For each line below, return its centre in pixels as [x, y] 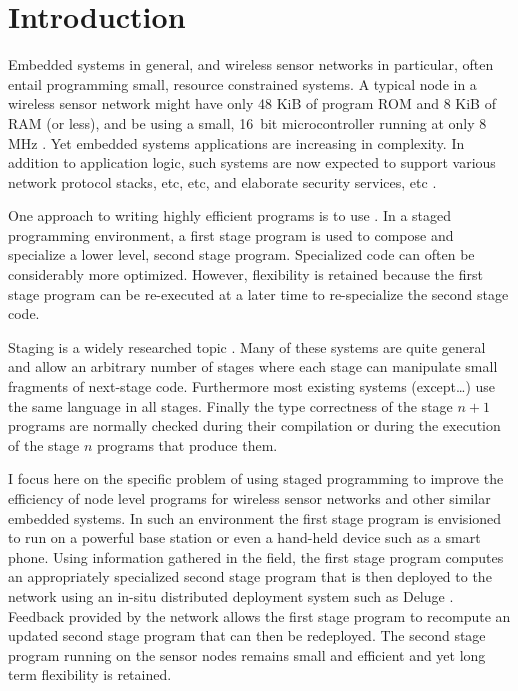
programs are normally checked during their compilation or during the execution [254, 425]
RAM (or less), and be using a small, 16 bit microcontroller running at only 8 [247, 122]
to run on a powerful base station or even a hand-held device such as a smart [244, 537]
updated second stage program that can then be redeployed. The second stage [247, 635]
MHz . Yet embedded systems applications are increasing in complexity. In [236, 142]
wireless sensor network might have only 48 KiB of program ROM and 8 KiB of [252, 103]
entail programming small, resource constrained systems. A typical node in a [242, 83]
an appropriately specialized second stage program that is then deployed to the [250, 576]
